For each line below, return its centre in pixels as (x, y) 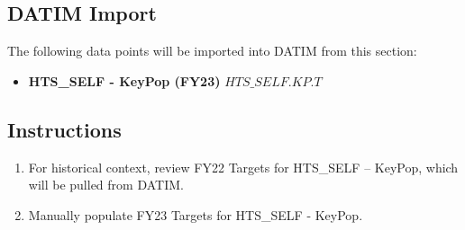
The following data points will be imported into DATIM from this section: (212, 51)
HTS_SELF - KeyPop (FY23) (124, 80)
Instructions (64, 129)
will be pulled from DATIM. (106, 185)
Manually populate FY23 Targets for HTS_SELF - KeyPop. (196, 214)
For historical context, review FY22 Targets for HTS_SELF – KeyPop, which (243, 167)
